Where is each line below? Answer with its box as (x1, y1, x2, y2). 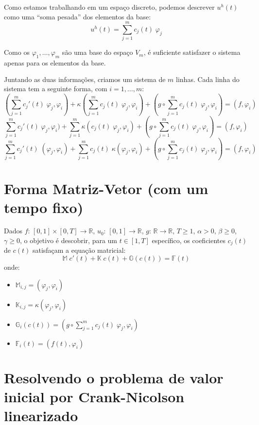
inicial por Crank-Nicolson (4, 386, 185, 406)
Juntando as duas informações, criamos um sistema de (4, 74, 166, 84)
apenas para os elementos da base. (4, 58, 106, 68)
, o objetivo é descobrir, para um (19, 235, 118, 245)
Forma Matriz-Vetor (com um (4, 179, 208, 198)
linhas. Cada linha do (176, 74, 240, 84)
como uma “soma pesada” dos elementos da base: (4, 11, 151, 21)
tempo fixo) (4, 197, 84, 217)
